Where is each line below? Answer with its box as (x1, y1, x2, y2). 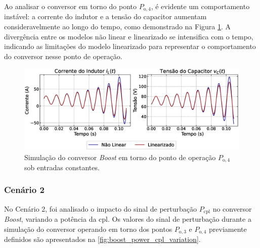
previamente (209, 223, 247, 234)
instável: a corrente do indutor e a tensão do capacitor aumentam (4, 11, 207, 22)
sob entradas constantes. (24, 162, 100, 172)
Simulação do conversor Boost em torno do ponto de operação (24, 152, 216, 162)
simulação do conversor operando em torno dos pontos (4, 223, 172, 234)
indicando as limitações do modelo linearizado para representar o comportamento (4, 41, 256, 52)
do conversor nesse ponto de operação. (4, 51, 122, 61)
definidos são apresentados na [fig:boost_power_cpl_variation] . (4, 234, 201, 244)
